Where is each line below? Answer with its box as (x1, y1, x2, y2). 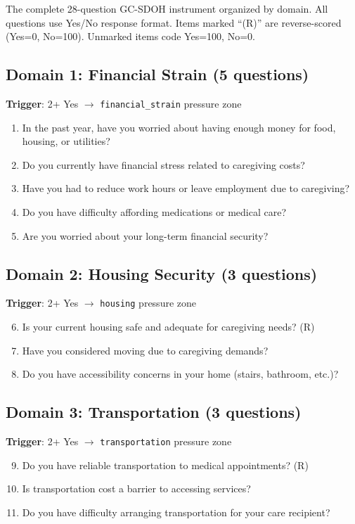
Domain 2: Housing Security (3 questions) (6, 262, 318, 284)
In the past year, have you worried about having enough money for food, (22, 120, 336, 134)
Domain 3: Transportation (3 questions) (6, 401, 302, 423)
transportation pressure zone (100, 434, 232, 449)
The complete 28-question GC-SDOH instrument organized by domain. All (6, 1, 328, 15)
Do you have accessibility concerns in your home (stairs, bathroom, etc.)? (22, 366, 339, 381)
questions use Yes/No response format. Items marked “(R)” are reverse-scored (6, 15, 342, 30)
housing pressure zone (100, 295, 197, 310)
